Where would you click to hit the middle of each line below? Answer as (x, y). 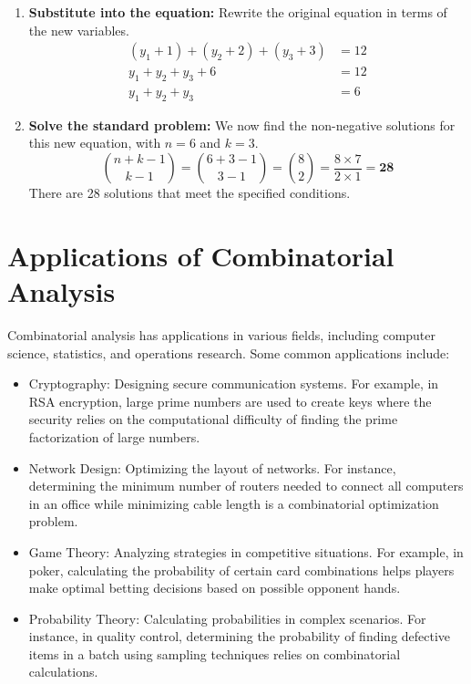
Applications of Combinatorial (201, 255)
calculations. (63, 672)
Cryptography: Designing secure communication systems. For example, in (234, 383)
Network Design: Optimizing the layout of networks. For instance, (212, 467)
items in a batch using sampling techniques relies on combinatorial (215, 653)
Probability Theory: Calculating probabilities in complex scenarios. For (227, 618)
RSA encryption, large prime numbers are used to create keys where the (230, 401)
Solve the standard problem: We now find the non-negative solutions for (242, 124)
